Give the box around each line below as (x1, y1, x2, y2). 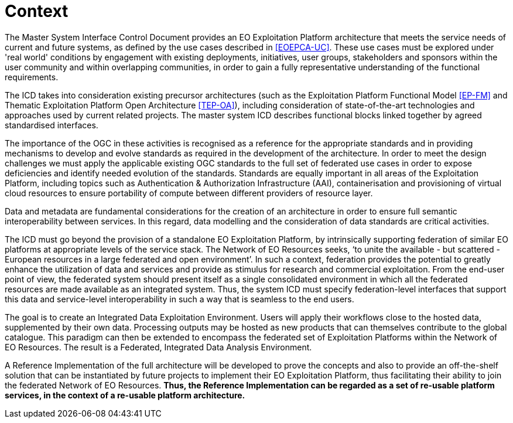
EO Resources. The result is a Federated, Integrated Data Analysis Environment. (5, 342, 312, 352)
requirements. (5, 71, 59, 82)
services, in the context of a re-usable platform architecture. (5, 390, 245, 400)
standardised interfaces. (5, 120, 98, 130)
